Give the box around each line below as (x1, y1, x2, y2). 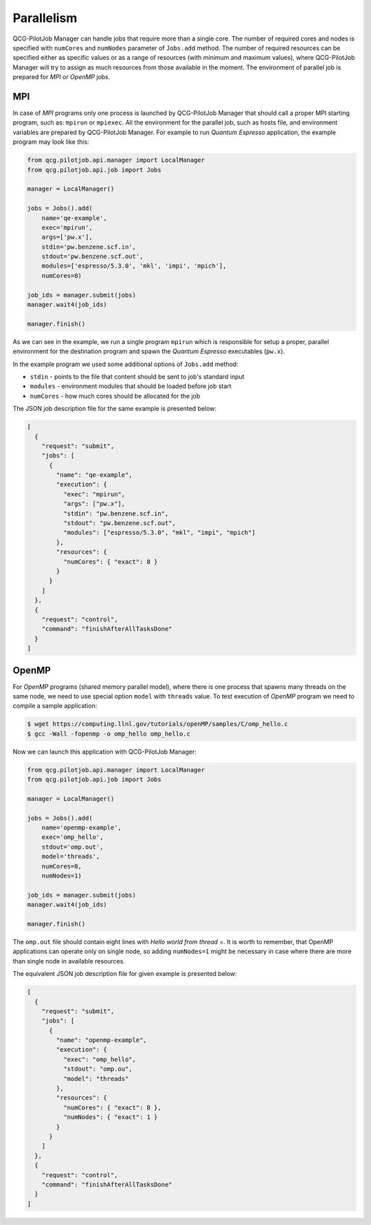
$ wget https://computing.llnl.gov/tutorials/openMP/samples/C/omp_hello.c (27, 720, 289, 728)
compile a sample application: (12, 702, 98, 710)
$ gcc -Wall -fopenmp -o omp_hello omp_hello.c (27, 729, 190, 738)
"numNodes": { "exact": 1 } (63, 1114, 158, 1121)
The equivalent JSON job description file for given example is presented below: (12, 970, 237, 978)
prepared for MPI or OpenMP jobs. (12, 73, 111, 81)
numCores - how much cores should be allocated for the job (30, 392, 201, 400)
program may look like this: (12, 138, 89, 146)
